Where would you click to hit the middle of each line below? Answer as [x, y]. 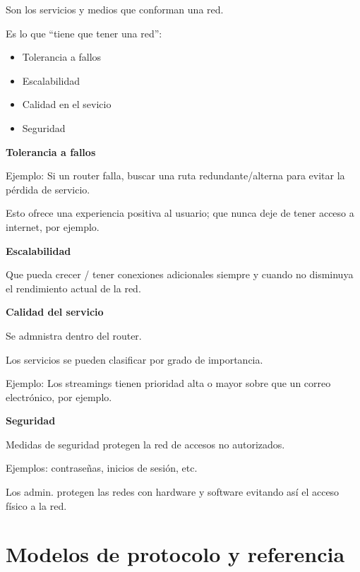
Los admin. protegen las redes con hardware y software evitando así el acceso [173, 492]
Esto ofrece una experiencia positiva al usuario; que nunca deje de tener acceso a [180, 213]
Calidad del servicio [55, 312]
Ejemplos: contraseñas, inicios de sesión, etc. [102, 468]
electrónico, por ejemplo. [59, 397]
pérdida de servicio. [48, 189]
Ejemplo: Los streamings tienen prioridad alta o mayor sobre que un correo [168, 383]
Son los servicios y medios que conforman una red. [115, 9]
